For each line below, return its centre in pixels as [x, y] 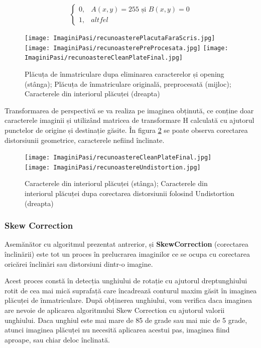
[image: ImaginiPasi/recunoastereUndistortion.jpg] [113, 167]
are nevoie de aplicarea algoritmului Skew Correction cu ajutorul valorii [115, 310]
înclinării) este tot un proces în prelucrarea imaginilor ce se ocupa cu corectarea [127, 254]
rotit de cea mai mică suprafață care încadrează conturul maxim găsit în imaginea [131, 290]
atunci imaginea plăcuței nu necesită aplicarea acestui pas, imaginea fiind [117, 330]
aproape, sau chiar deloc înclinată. [57, 339]
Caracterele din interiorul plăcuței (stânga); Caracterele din [116, 183]
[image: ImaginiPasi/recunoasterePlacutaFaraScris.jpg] [120, 38]
